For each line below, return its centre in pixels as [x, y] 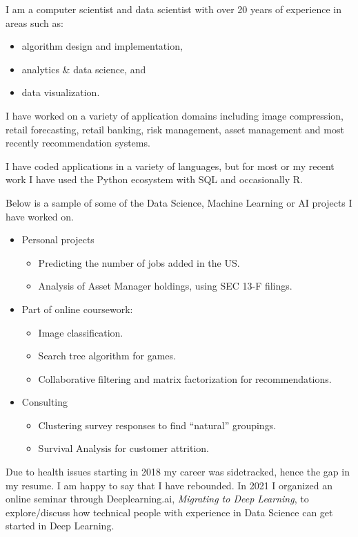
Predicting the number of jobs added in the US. [139, 262]
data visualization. [61, 92]
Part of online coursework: [77, 309]
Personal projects [58, 239]
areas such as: [34, 22]
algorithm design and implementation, [102, 46]
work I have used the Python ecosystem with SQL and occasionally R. [155, 179]
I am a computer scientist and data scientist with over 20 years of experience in [173, 9]
